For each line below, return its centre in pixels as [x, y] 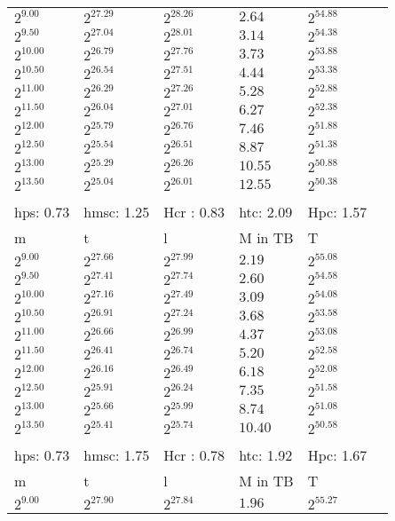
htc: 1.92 [266, 455]
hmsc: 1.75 [117, 455]
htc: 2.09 [266, 212]
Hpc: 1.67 [337, 455]
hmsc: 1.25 [117, 212]
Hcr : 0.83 [194, 212]
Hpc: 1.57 [337, 212]
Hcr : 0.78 [194, 455]
